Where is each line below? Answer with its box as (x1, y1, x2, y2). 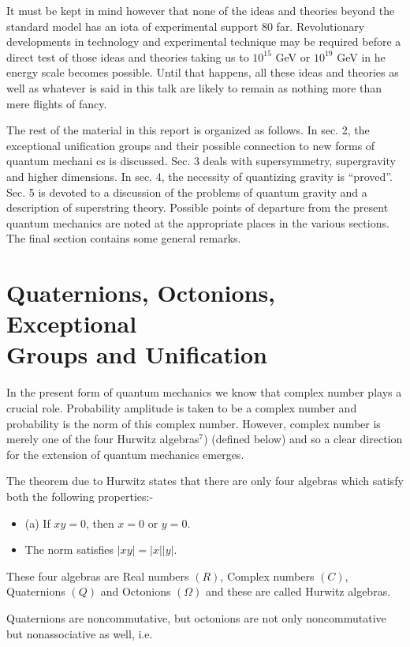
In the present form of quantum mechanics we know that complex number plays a (6, 384, 402, 401)
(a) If (24, 514, 50, 531)
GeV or (275, 48, 311, 65)
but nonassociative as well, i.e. (6, 625, 153, 641)
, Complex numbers (220, 567, 315, 584)
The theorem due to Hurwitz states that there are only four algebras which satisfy (6, 472, 404, 489)
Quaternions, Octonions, (6, 276, 276, 309)
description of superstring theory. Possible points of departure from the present (6, 199, 389, 216)
